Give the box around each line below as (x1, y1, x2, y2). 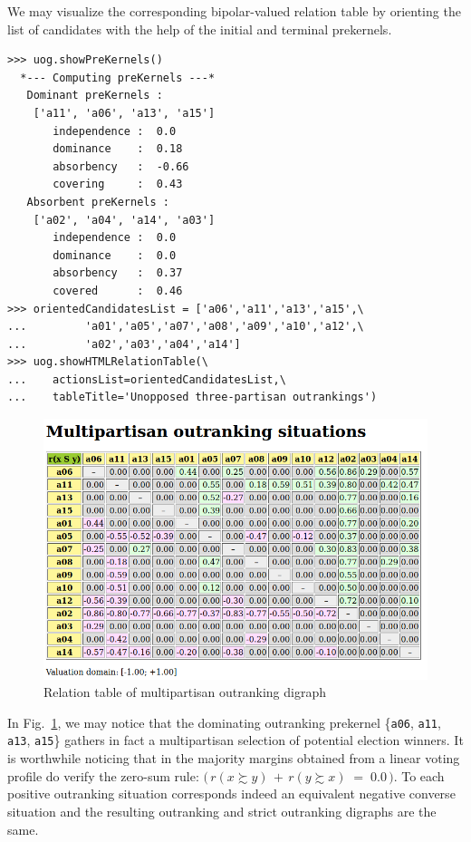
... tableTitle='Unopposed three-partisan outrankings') (7, 391, 378, 404)
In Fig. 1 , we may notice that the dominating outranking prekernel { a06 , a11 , (7, 712, 441, 731)
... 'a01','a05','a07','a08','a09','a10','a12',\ (7, 320, 364, 334)
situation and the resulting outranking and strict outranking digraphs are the (7, 801, 437, 820)
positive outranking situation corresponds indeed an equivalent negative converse (7, 784, 456, 803)
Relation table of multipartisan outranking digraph (43, 682, 326, 702)
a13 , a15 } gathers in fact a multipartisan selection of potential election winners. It (7, 731, 464, 750)
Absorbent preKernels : (26, 195, 169, 208)
